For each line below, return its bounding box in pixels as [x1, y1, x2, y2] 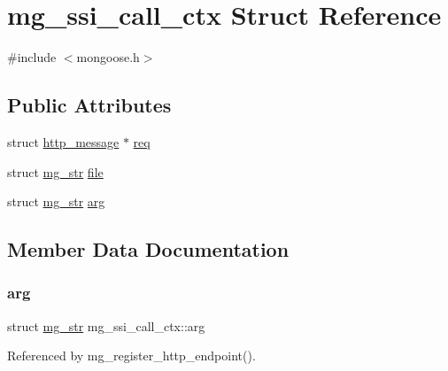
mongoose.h [76, 48, 140, 66]
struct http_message [7, 132, 120, 151]
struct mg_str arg [7, 192, 105, 211]
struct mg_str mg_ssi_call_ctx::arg [7, 316, 205, 335]
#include [7, 48, 57, 66]
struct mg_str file [7, 162, 104, 181]
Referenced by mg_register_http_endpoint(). [7, 346, 256, 365]
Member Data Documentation [7, 236, 290, 263]
